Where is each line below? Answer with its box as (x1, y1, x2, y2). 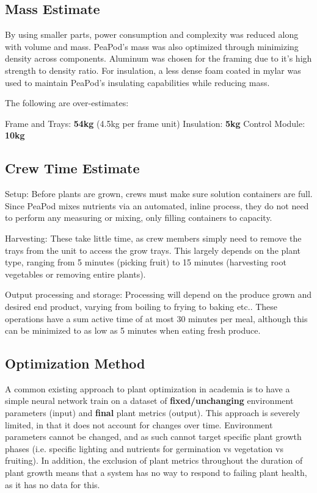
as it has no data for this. (5, 478, 100, 491)
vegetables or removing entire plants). (5, 267, 146, 280)
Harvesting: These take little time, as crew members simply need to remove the (5, 231, 302, 244)
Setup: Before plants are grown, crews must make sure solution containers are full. (5, 187, 313, 200)
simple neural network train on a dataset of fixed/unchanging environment (5, 394, 294, 407)
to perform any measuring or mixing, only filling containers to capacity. (5, 211, 272, 224)
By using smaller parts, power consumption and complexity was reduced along (5, 28, 299, 41)
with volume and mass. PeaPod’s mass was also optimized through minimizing (5, 40, 299, 52)
